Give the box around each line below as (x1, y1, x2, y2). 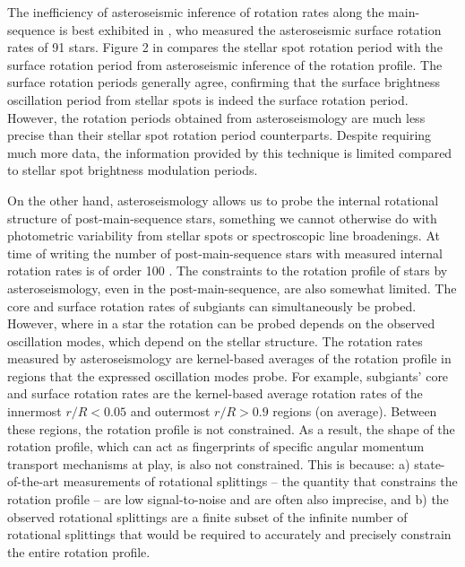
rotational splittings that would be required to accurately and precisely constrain (7, 525, 452, 544)
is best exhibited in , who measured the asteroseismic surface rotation (59, 20, 442, 39)
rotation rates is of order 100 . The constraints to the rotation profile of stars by (7, 261, 448, 280)
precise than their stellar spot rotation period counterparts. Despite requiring (7, 126, 432, 144)
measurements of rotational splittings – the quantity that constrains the (63, 472, 458, 491)
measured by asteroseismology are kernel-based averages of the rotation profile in (7, 349, 452, 368)
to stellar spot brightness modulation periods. (7, 161, 258, 179)
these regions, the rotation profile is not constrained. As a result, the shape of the (7, 419, 455, 438)
